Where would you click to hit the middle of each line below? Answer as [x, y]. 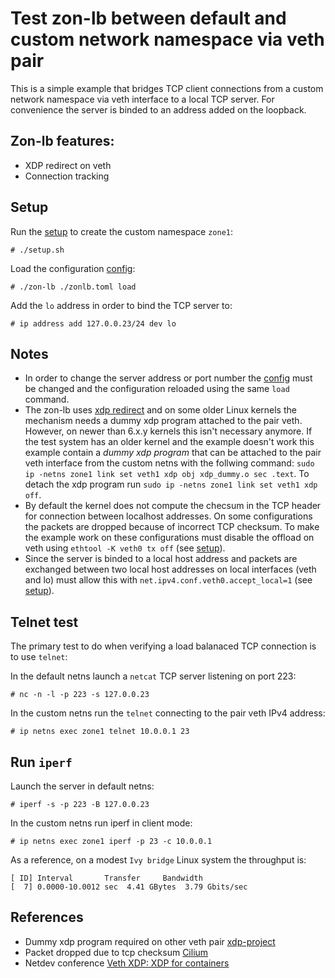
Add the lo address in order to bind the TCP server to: [121, 305]
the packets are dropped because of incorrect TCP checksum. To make [172, 527]
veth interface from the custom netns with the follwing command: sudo [169, 463]
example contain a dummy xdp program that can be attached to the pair [173, 453]
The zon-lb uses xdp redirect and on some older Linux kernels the [160, 410]
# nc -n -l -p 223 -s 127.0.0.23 [80, 695]
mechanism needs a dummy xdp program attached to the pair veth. [163, 421]
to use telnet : [39, 657]
